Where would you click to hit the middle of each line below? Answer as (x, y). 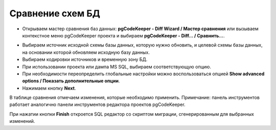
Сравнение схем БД (55, 13)
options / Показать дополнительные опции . (71, 81)
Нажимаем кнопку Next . (49, 88)
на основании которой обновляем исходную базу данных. (86, 52)
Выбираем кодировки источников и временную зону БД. (85, 59)
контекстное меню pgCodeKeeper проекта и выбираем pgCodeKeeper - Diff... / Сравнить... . (123, 35)
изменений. (22, 121)
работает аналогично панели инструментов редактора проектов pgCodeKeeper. (98, 104)
